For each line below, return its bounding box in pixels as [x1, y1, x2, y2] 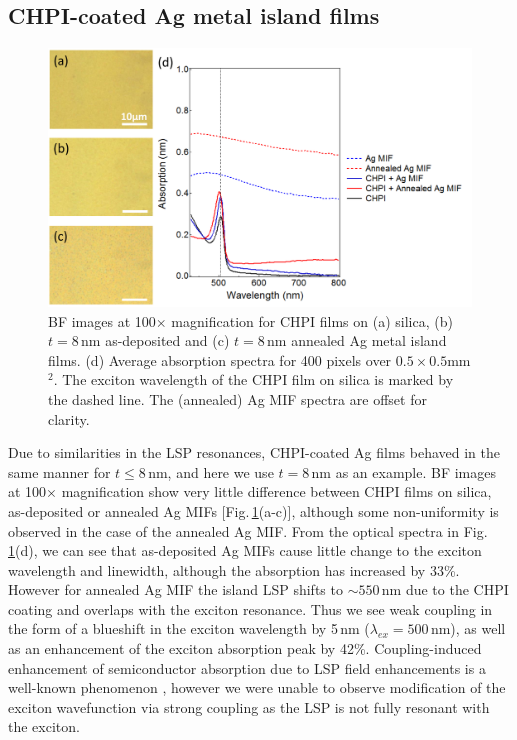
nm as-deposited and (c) [81, 330, 230, 351]
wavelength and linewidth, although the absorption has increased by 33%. [8, 559, 460, 580]
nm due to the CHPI [381, 579, 509, 600]
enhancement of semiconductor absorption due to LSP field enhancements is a [8, 657, 486, 678]
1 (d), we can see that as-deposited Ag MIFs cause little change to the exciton [8, 540, 482, 561]
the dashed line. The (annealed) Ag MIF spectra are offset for [48, 388, 427, 409]
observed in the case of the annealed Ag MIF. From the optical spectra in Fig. [8, 520, 488, 541]
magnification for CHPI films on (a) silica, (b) [171, 310, 453, 331]
